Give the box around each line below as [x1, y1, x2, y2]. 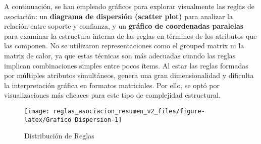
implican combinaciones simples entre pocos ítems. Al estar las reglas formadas [4, 60, 248, 70]
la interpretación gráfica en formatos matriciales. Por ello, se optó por [4, 80, 220, 90]
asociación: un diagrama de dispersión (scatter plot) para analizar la [4, 11, 233, 21]
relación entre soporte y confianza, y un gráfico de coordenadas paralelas [4, 21, 244, 31]
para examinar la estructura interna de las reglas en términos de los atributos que [4, 30, 257, 41]
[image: [24, 107, 50, 115]
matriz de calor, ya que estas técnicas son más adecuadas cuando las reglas [4, 50, 236, 60]
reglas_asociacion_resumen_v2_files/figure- [53, 107, 205, 115]
